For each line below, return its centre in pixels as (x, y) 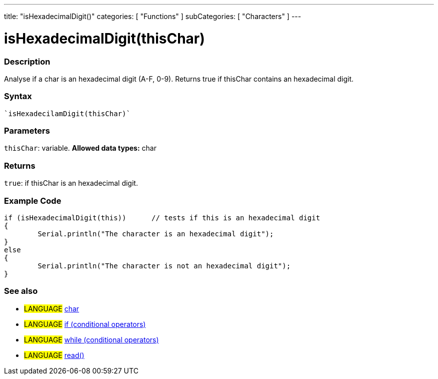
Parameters (27, 131)
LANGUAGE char (52, 308)
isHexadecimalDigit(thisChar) (104, 38)
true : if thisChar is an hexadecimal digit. (71, 183)
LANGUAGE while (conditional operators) (91, 339)
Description (27, 61)
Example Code (33, 201)
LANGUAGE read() (54, 355)
